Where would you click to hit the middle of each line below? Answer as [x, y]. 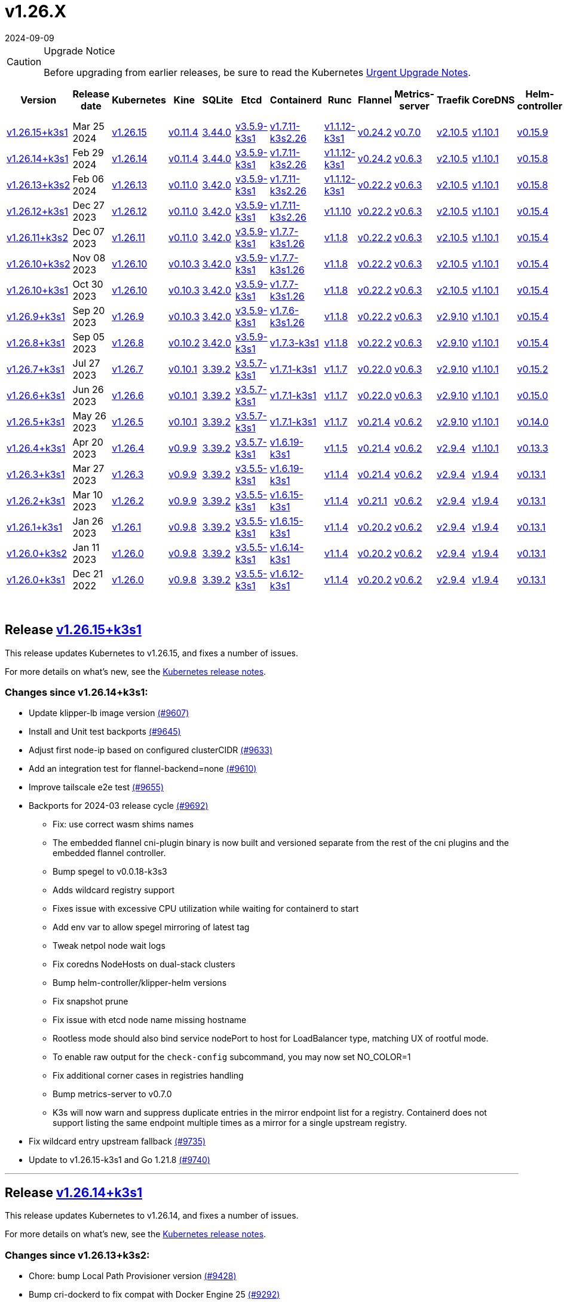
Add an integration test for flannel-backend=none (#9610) [143, 769]
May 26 [89, 415]
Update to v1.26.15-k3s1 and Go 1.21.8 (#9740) [119, 1160]
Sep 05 [89, 337]
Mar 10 [88, 494]
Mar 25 [88, 126]
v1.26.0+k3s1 [36, 579]
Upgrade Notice [79, 51]
